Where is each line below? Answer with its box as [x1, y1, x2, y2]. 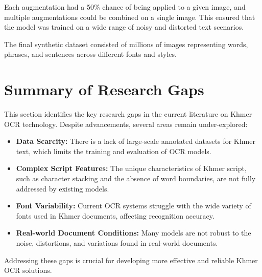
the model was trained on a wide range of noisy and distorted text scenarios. [4, 22, 244, 32]
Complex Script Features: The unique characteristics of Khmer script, [16, 163, 247, 174]
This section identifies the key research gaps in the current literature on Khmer [4, 109, 252, 119]
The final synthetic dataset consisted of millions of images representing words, [4, 38, 248, 49]
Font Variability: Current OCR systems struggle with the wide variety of [16, 200, 251, 211]
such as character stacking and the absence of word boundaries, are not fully [16, 173, 256, 184]
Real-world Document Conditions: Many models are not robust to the [16, 227, 251, 238]
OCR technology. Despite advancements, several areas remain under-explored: [4, 118, 248, 129]
